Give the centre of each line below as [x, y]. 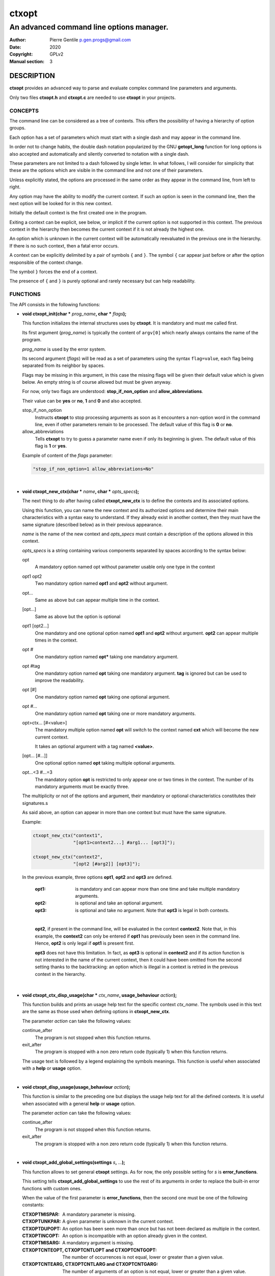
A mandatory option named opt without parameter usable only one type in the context [125, 567]
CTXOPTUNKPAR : [42, 1221]
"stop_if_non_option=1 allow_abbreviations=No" [93, 469]
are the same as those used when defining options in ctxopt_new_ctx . [96, 1012]
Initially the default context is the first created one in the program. [78, 213]
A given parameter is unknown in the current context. [118, 1221]
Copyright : [21, 54]
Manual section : [27, 61]
